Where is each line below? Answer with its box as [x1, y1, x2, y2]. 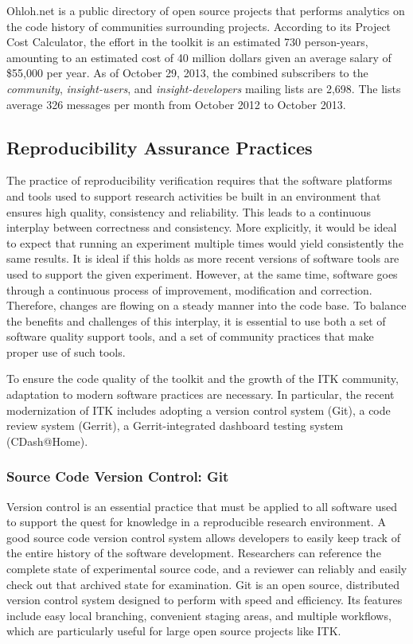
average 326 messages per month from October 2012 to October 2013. [6, 96, 346, 112]
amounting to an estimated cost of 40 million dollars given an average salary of [6, 49, 392, 65]
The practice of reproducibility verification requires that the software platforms [6, 172, 392, 189]
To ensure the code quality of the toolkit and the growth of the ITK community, [6, 370, 399, 387]
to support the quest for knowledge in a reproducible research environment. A [6, 513, 386, 530]
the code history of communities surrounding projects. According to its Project [6, 18, 392, 34]
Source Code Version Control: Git [6, 466, 229, 486]
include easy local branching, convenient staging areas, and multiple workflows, [6, 607, 392, 623]
